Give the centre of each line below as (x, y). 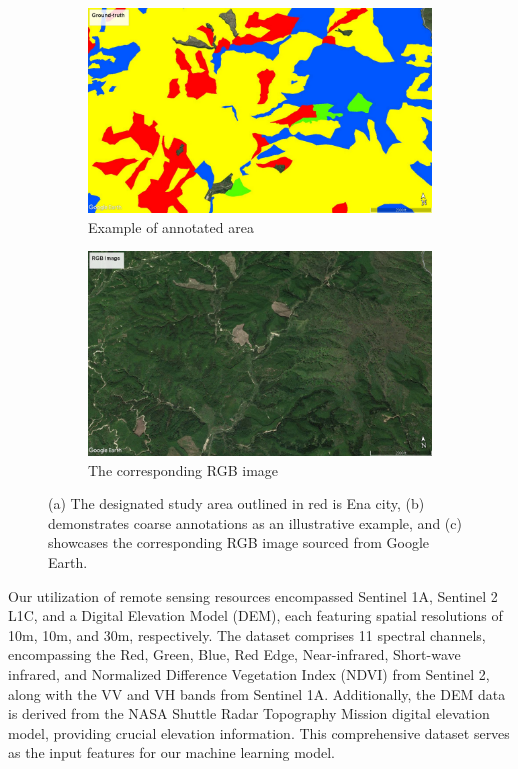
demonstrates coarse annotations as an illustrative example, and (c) (255, 522)
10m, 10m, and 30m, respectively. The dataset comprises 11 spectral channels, (247, 634)
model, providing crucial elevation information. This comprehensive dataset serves (259, 732)
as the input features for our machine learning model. (171, 752)
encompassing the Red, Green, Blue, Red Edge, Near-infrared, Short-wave (234, 654)
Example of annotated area (171, 226)
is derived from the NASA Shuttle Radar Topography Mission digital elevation (249, 713)
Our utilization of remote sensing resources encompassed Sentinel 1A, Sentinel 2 (253, 595)
